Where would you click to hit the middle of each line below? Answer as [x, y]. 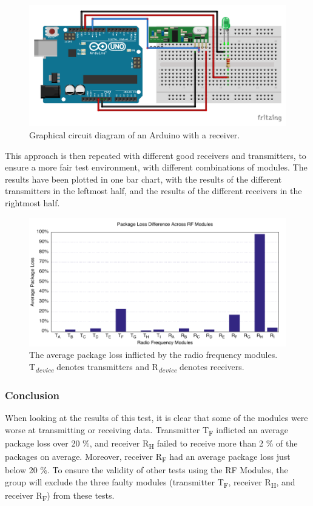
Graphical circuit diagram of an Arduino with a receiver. [135, 135]
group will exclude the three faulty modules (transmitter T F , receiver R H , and [150, 482]
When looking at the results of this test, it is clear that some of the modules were [156, 418]
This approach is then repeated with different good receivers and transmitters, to [156, 155]
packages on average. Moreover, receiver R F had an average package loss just [148, 457]
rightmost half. [32, 202]
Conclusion [32, 395]
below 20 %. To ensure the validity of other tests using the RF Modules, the [146, 470]
